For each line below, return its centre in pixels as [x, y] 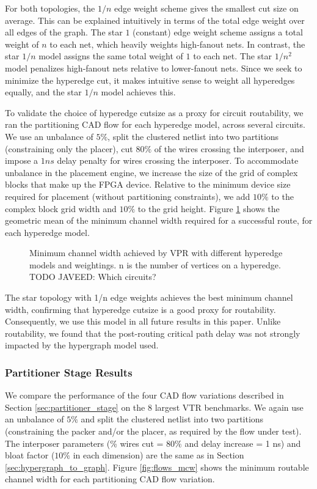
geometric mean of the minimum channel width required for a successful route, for [159, 220]
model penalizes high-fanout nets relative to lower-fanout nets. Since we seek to [154, 68]
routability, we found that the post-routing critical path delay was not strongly [153, 333]
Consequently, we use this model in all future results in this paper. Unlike [143, 321]
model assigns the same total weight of [111, 56]
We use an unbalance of [49, 136]
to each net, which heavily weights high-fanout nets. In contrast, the [177, 44]
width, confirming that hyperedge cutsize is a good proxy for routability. [140, 309]
